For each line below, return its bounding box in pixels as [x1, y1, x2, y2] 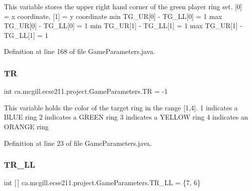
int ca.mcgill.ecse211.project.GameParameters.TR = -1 [4, 86, 168, 96]
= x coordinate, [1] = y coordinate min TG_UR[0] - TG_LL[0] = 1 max [4, 11, 222, 21]
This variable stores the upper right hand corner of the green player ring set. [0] [4, 1, 242, 11]
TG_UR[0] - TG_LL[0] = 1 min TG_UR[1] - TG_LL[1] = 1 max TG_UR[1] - [4, 20, 243, 31]
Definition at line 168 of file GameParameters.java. [4, 46, 155, 56]
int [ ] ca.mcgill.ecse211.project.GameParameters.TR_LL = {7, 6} [4, 177, 201, 188]
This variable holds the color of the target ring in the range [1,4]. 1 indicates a [4, 102, 238, 112]
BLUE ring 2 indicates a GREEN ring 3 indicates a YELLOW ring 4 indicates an [4, 112, 248, 122]
